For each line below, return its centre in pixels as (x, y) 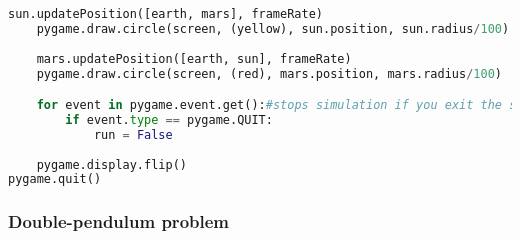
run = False (133, 134)
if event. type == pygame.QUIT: (169, 119)
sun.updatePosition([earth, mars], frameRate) (165, 14)
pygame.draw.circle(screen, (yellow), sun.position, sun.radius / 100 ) (273, 28)
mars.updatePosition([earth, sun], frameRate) (194, 58)
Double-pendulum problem (118, 221)
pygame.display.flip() (111, 164)
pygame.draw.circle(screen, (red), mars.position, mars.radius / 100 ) (269, 73)
